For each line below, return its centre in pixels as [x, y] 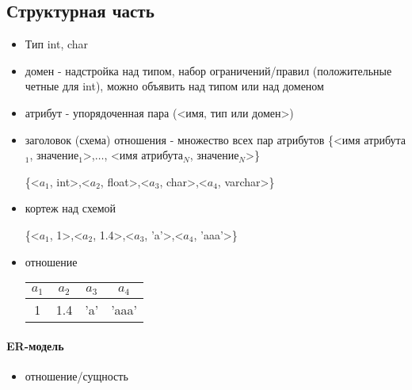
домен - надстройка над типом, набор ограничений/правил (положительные [208, 70]
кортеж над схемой [71, 208]
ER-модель [35, 345]
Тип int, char [57, 44]
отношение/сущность [76, 375]
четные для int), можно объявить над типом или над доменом [174, 86]
